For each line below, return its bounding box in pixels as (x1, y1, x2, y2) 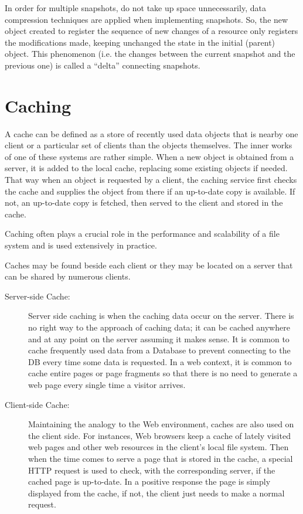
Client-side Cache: (5, 398, 70, 410)
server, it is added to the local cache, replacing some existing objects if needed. (5, 162, 288, 174)
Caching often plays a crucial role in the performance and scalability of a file (5, 227, 280, 240)
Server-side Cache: (5, 290, 70, 302)
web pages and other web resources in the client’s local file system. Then (28, 441, 289, 453)
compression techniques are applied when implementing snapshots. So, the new (5, 13, 288, 25)
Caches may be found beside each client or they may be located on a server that (5, 258, 293, 271)
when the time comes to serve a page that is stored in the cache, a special (28, 452, 293, 464)
